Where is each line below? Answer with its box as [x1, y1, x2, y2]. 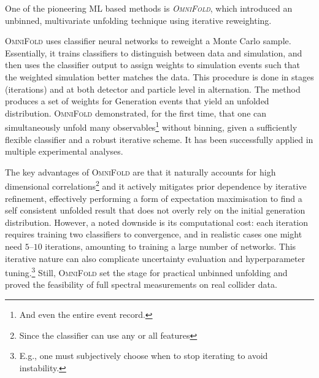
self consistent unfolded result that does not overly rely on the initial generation [5, 204, 306, 217]
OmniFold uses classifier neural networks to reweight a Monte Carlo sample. [5, 34, 291, 47]
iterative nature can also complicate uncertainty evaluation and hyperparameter [5, 252, 306, 264]
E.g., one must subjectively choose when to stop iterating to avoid [19, 349, 268, 362]
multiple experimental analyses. [5, 145, 123, 158]
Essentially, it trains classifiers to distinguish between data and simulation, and [5, 46, 302, 59]
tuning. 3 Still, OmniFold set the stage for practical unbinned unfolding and [5, 264, 288, 279]
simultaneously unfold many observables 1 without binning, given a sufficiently [5, 119, 298, 133]
